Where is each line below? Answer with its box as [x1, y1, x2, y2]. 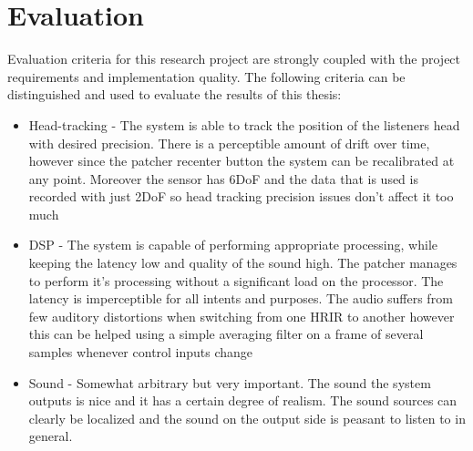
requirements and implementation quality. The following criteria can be [7, 67, 406, 86]
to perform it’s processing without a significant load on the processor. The [28, 271, 444, 290]
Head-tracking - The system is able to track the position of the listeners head [28, 115, 460, 134]
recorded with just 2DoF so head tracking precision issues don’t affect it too [28, 187, 454, 206]
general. [28, 426, 73, 446]
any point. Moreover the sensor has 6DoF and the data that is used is [28, 169, 418, 188]
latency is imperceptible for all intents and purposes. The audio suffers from [28, 289, 453, 308]
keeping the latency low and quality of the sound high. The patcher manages [28, 253, 458, 272]
